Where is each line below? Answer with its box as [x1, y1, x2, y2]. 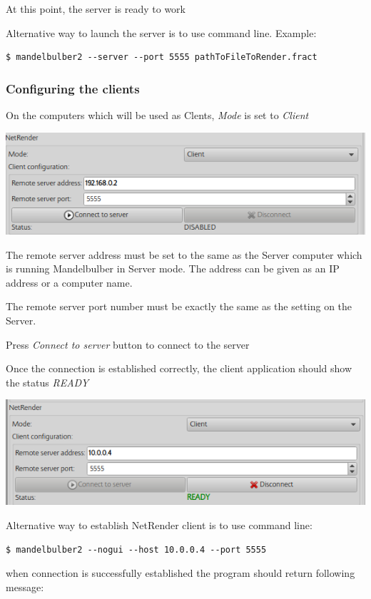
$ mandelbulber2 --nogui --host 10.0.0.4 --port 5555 [6, 544, 267, 555]
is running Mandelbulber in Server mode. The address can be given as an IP [6, 261, 340, 276]
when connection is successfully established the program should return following [6, 565, 355, 580]
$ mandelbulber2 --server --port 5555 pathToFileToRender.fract [6, 52, 317, 63]
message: [6, 579, 44, 594]
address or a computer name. [6, 275, 133, 290]
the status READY [6, 374, 89, 389]
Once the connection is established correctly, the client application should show [6, 361, 352, 376]
